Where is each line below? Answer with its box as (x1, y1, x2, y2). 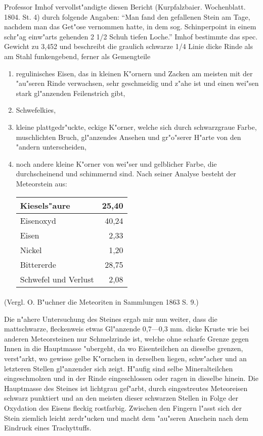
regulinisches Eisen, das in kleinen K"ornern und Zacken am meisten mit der (16, 68, 253, 78)
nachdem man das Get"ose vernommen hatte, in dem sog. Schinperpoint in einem (4, 21, 256, 32)
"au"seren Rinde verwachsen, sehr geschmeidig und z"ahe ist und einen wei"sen (16, 78, 259, 88)
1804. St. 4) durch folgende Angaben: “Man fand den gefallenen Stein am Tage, (4, 11, 250, 22)
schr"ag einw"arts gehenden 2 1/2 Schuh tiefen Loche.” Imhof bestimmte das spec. (4, 31, 258, 41)
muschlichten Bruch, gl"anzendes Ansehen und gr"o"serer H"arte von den (16, 131, 241, 142)
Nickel (20, 244, 42, 256)
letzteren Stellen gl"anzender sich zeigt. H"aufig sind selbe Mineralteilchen (4, 363, 233, 373)
